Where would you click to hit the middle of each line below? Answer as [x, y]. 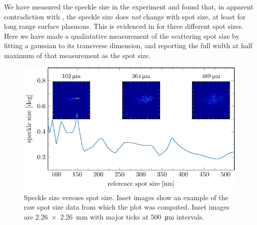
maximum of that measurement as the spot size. [77, 55]
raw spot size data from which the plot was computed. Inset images [127, 207]
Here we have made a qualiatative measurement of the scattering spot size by [122, 36]
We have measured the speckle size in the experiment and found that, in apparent [129, 6]
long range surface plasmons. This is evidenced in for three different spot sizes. [124, 26]
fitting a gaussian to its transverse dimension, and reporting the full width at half [128, 45]
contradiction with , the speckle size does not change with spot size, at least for [125, 16]
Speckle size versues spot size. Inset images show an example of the [126, 197]
